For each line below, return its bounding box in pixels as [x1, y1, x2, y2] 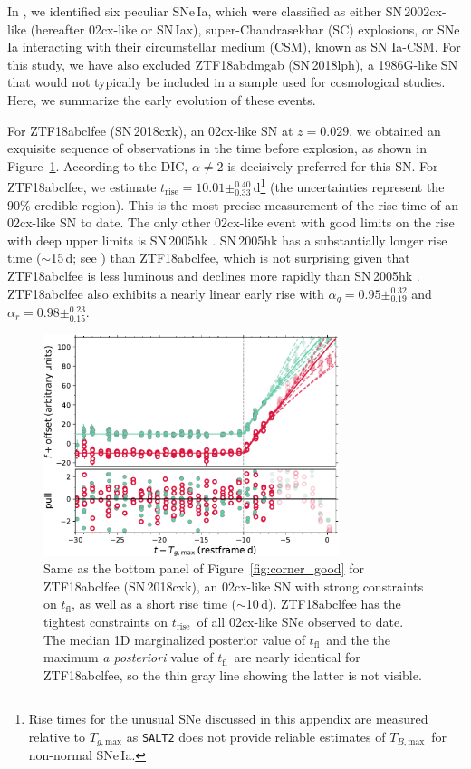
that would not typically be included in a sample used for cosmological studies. [7, 72, 446, 91]
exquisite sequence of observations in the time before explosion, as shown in [7, 139, 427, 158]
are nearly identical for [234, 648, 360, 667]
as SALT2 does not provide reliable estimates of [126, 726, 386, 745]
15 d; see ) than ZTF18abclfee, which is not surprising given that [51, 248, 410, 267]
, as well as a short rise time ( [72, 594, 236, 613]
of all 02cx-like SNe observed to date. [197, 611, 404, 630]
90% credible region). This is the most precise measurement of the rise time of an [7, 195, 458, 214]
